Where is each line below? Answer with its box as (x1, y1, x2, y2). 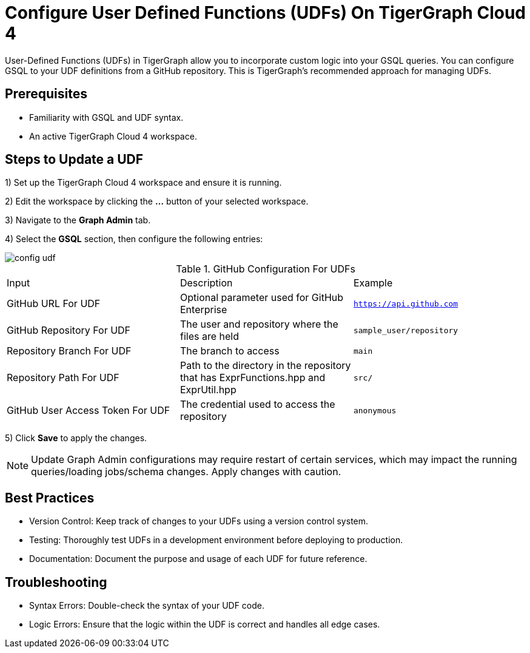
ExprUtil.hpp (179, 384, 236, 396)
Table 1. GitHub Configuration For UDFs (176, 263, 355, 276)
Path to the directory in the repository (179, 359, 351, 372)
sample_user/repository (353, 325, 458, 335)
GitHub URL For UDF (7, 297, 101, 310)
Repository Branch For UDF (7, 345, 132, 357)
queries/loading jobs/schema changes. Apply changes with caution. (31, 465, 341, 478)
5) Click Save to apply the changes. (5, 433, 147, 444)
